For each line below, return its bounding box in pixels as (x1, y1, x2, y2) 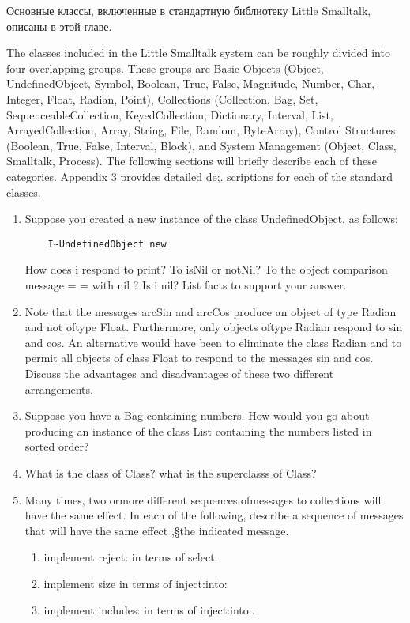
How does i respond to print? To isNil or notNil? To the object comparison (24, 261, 388, 278)
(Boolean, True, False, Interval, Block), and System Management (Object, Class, (6, 137, 397, 153)
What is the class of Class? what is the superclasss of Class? (24, 464, 317, 481)
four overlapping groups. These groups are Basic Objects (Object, (6, 59, 324, 76)
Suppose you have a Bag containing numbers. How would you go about (24, 407, 370, 424)
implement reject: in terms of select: (43, 549, 218, 565)
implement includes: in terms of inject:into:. (43, 602, 255, 618)
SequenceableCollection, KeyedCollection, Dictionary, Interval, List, (6, 106, 333, 123)
